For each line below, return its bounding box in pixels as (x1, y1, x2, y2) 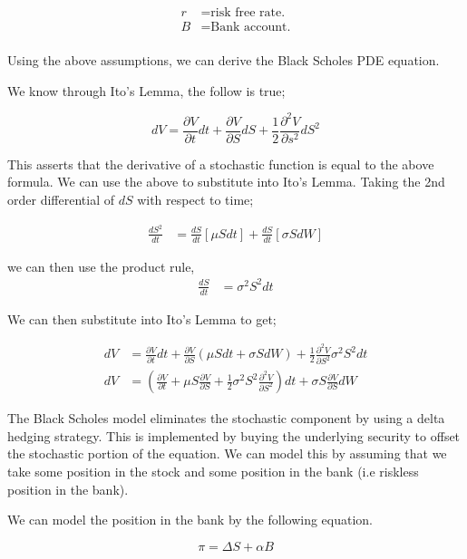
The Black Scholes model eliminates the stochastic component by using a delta (7, 409, 445, 428)
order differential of (7, 190, 114, 209)
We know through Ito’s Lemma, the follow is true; (7, 81, 286, 100)
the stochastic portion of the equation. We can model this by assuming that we (7, 444, 447, 463)
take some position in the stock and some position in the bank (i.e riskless (7, 461, 419, 480)
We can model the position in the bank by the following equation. (7, 510, 374, 529)
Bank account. (210, 21, 291, 34)
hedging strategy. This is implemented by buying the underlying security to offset (7, 426, 461, 445)
